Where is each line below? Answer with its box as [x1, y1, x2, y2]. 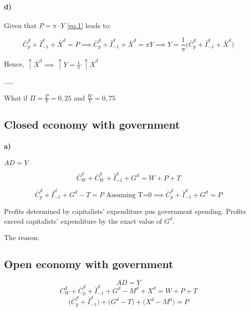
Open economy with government [4, 256, 173, 272]
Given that [4, 20, 37, 30]
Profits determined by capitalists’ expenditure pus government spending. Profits [4, 206, 246, 216]
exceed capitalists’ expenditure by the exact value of [4, 215, 162, 226]
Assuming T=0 [106, 191, 152, 199]
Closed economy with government [4, 116, 180, 132]
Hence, [4, 59, 24, 69]
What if [4, 92, 28, 103]
